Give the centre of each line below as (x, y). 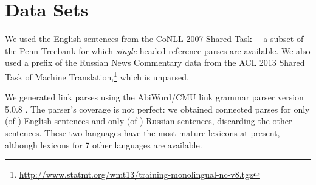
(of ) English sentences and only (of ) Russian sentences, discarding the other (149, 121)
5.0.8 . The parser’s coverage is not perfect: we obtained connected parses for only (157, 109)
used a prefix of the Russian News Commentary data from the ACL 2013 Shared (155, 62)
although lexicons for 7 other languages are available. (104, 145)
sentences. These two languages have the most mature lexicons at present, (143, 132)
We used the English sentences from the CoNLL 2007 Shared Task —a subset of (154, 39)
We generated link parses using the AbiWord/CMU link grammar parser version (154, 97)
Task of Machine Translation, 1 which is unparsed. (97, 75)
